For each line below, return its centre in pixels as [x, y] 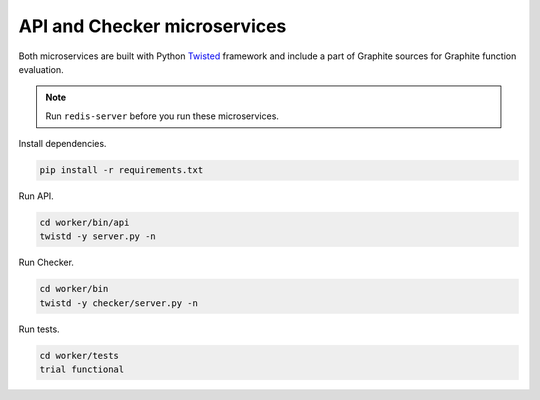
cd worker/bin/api [84, 223]
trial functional [82, 369]
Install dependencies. [62, 144]
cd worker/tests [79, 355]
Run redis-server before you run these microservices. [162, 116]
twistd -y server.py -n [98, 236]
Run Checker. [46, 262]
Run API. [36, 196]
